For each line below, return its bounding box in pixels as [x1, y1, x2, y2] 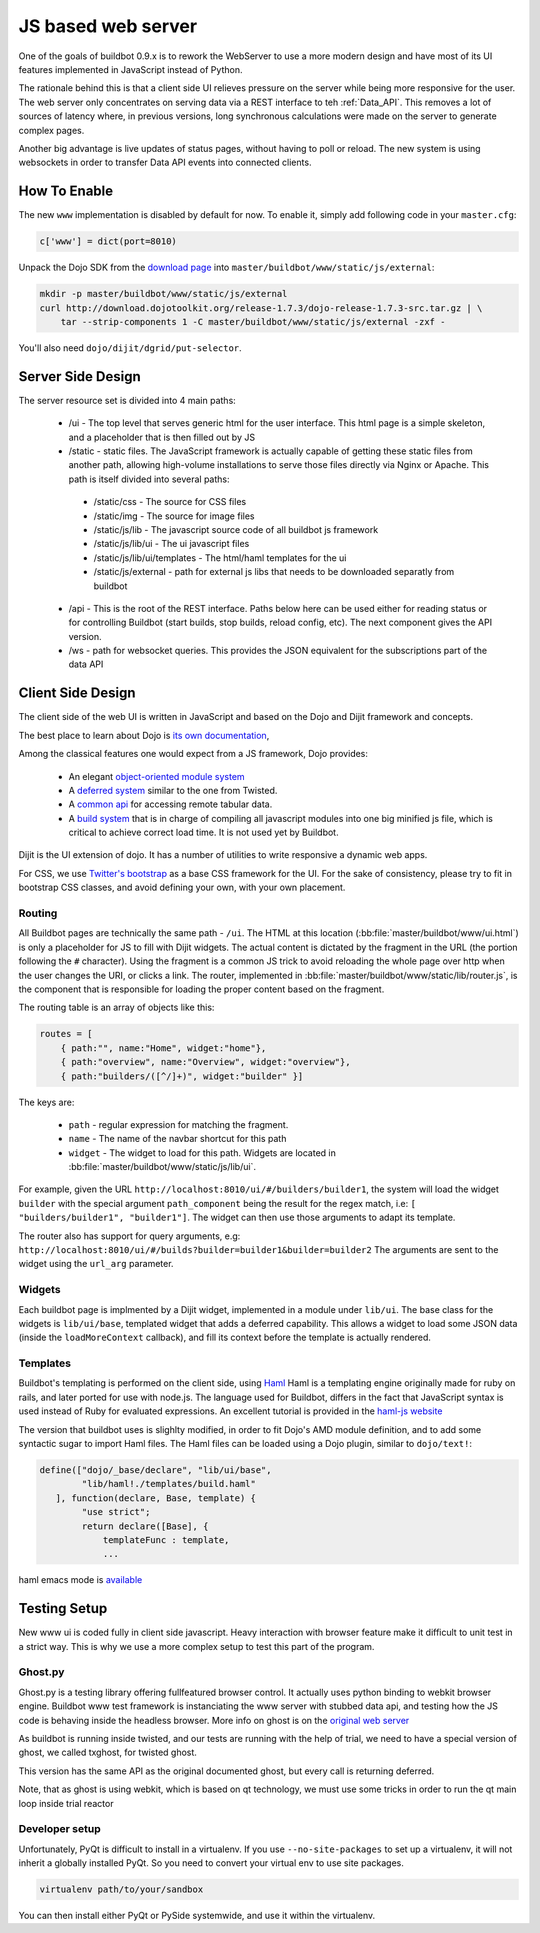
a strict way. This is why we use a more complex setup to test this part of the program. [18, 1640, 375, 1652]
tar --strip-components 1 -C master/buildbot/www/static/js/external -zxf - [60, 316, 446, 327]
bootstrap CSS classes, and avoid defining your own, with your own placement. [18, 881, 346, 894]
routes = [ [39, 1028, 93, 1040]
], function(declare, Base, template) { [55, 1492, 257, 1504]
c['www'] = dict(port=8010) [39, 236, 177, 247]
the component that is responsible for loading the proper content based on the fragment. [18, 983, 385, 995]
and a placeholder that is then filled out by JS [68, 431, 255, 443]
